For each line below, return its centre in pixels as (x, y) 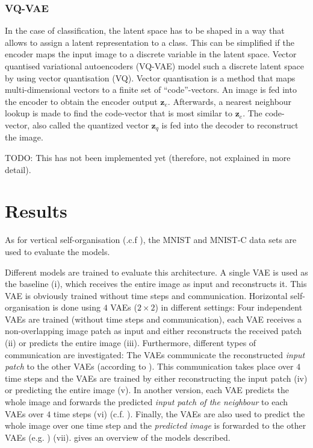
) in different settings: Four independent (229, 307)
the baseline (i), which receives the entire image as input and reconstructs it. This (156, 284)
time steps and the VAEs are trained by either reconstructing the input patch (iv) (156, 378)
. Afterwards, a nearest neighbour (230, 101)
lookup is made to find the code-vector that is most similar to (119, 113)
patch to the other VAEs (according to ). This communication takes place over (149, 366)
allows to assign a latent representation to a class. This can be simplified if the (150, 42)
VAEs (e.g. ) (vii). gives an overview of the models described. (118, 437)
